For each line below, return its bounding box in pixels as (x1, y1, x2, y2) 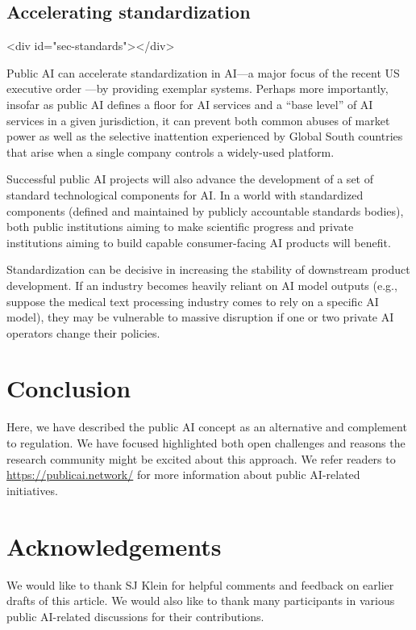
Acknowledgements (6, 529, 222, 562)
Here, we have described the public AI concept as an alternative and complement (6, 418, 407, 435)
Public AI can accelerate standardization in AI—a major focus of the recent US (6, 64, 400, 81)
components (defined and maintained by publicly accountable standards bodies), (6, 202, 404, 219)
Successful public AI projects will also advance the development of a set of (6, 170, 373, 187)
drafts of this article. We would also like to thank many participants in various (6, 592, 395, 609)
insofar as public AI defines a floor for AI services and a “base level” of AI (6, 95, 373, 112)
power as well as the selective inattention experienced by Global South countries (6, 128, 403, 145)
